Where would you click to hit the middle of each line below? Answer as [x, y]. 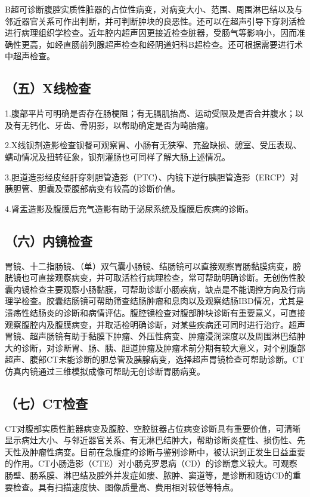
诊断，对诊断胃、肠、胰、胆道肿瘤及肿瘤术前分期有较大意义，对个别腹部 [163, 347]
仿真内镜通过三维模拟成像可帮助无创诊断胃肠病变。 [105, 371]
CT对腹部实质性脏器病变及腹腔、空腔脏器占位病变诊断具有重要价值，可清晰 [153, 428]
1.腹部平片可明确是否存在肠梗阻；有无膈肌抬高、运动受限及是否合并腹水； [150, 113]
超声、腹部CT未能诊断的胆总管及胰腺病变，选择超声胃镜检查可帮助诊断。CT [155, 359]
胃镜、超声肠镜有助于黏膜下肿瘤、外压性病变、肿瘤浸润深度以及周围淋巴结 [151, 336]
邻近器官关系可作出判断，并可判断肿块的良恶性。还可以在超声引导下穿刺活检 [155, 21]
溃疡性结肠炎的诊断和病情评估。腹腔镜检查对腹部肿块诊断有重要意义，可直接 [155, 312]
